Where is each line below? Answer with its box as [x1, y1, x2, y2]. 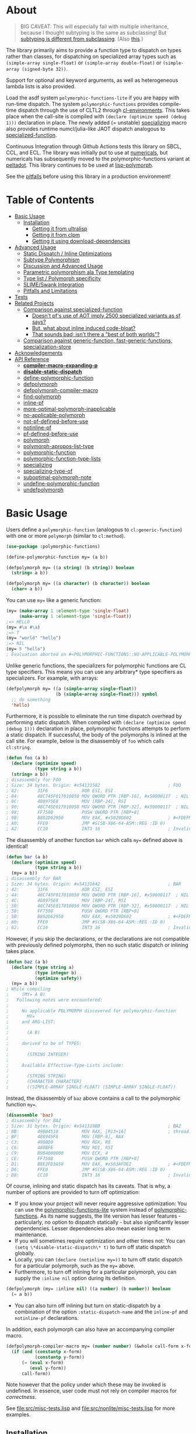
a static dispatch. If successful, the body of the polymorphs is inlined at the [6, 731, 187, 738]
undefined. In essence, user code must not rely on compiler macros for [6, 1387, 177, 1394]
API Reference [14, 355, 50, 363]
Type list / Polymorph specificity [23, 274, 101, 281]
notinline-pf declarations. [14, 1315, 79, 1322]
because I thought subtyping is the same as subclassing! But [20, 29, 167, 36]
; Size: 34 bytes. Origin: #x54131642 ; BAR [6, 881, 181, 887]
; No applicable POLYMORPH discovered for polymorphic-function [6, 1007, 176, 1014]
